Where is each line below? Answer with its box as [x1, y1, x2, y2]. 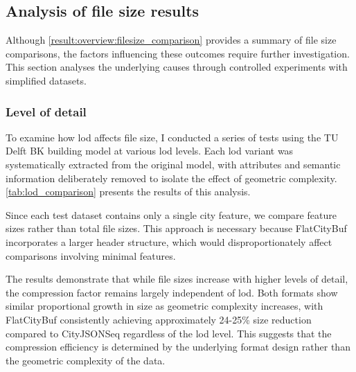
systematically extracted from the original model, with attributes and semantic [6, 157, 341, 171]
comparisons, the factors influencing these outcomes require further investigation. [6, 46, 350, 60]
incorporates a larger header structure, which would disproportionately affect [6, 234, 332, 249]
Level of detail [6, 103, 87, 120]
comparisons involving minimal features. [6, 248, 176, 263]
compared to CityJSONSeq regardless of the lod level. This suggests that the [6, 326, 332, 340]
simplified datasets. [6, 73, 87, 87]
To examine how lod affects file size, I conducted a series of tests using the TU [6, 130, 339, 144]
